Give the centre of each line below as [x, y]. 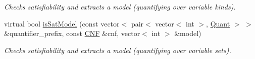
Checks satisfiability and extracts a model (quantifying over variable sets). [118, 50]
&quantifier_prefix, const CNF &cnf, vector [72, 33]
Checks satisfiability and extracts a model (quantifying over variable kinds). [120, 6]
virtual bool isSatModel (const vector [62, 23]
